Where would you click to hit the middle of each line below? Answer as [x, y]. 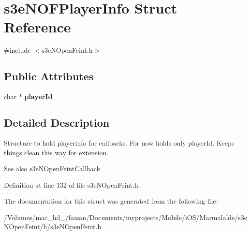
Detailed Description [57, 123]
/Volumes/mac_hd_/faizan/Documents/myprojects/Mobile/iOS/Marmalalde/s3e [126, 217]
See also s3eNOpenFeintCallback [52, 169]
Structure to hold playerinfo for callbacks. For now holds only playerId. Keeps [119, 142]
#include [17, 50]
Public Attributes [49, 76]
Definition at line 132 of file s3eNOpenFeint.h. [72, 184]
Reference [37, 27]
